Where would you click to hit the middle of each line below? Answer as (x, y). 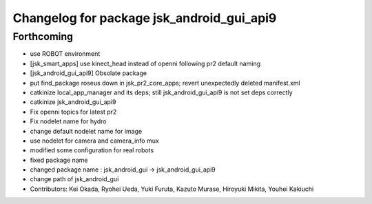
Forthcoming (43, 37)
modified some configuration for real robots (92, 150)
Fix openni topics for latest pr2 (73, 112)
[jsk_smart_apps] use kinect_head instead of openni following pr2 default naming (145, 63)
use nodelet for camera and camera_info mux (95, 141)
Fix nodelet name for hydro (68, 121)
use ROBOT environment (65, 54)
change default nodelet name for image (86, 131)
